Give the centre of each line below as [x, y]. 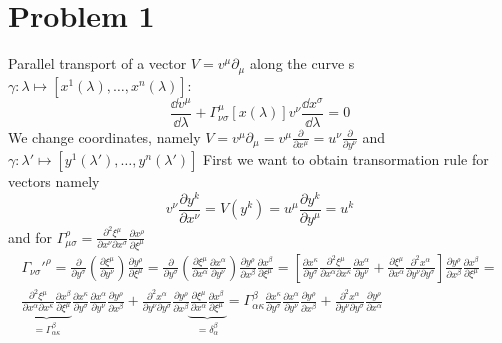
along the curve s [302, 63]
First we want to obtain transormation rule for [346, 159]
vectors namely [54, 181]
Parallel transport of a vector [97, 63]
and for [30, 236]
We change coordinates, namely [104, 136]
